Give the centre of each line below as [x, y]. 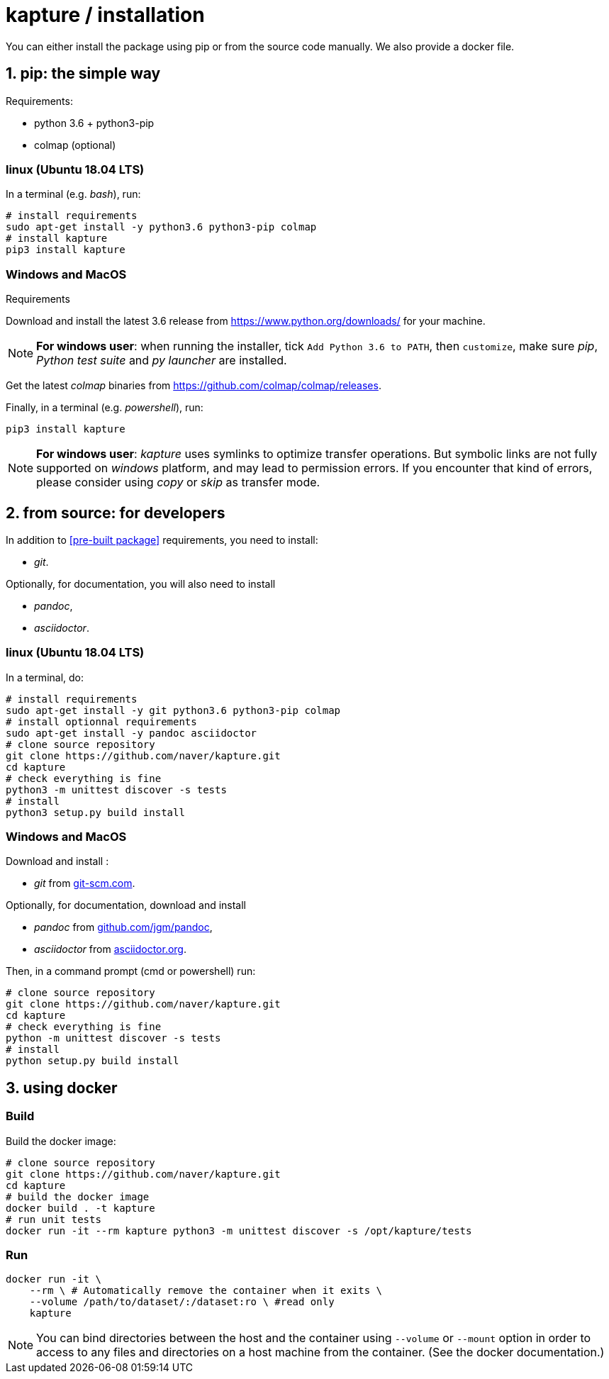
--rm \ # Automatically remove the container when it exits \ [206, 1291]
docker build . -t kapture [80, 1208]
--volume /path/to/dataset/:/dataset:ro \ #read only [182, 1302]
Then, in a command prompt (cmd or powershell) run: [131, 971]
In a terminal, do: [45, 677]
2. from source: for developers [116, 513]
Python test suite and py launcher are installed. [162, 361]
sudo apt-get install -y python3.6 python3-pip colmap [161, 227]
